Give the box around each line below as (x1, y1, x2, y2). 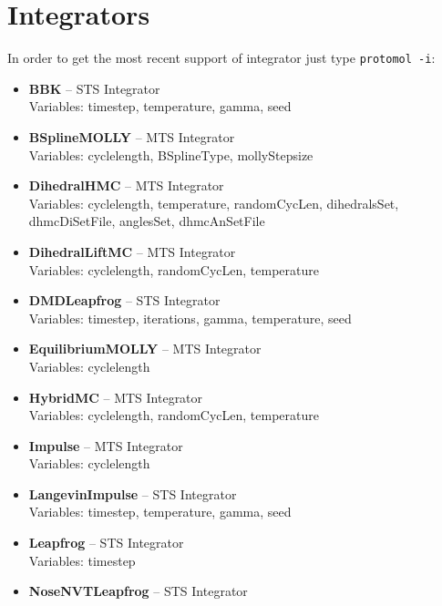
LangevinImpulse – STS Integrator (28, 484, 237, 503)
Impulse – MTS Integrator (28, 436, 183, 455)
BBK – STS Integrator (28, 78, 160, 98)
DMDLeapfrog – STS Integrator (28, 291, 221, 310)
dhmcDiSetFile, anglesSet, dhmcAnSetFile (28, 211, 265, 231)
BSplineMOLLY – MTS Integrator (28, 127, 235, 146)
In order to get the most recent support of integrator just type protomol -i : (7, 48, 436, 67)
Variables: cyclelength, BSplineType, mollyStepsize (28, 145, 314, 164)
